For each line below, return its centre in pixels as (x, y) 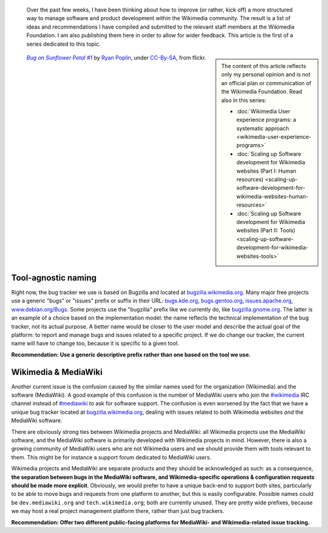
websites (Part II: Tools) (266, 231)
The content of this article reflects (264, 66)
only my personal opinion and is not (266, 75)
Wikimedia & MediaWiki (57, 372)
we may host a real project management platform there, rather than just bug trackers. (118, 511)
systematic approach (263, 128)
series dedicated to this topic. (63, 44)
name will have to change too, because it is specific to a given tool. (95, 343)
